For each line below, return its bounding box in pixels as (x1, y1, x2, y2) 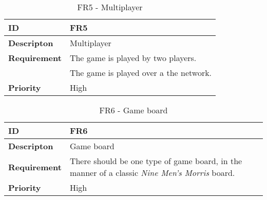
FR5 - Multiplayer (77, 1, 143, 13)
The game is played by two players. (69, 52, 197, 64)
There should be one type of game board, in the (69, 155, 242, 167)
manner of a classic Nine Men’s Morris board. (69, 167, 235, 178)
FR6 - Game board (99, 104, 168, 116)
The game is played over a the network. (69, 67, 212, 78)
